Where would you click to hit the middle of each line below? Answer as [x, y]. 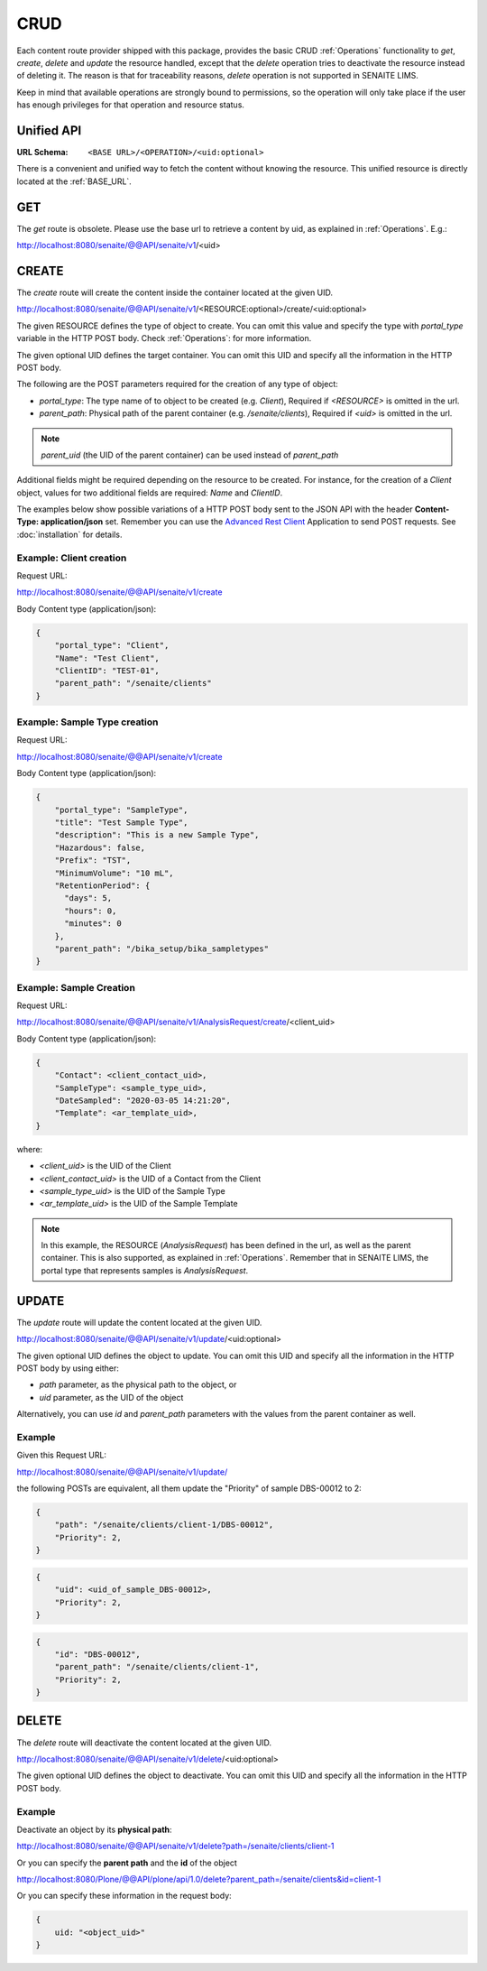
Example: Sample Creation [76, 987]
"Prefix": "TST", [93, 861]
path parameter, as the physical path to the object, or [138, 1384]
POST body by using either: [68, 1368]
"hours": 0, [91, 911]
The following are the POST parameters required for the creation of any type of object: [177, 384]
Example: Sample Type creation [87, 722]
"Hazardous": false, [100, 847]
